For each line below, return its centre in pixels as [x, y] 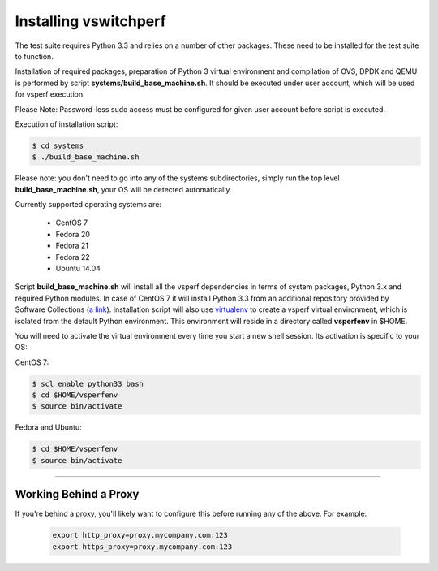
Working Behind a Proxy [77, 494]
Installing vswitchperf [90, 21]
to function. [34, 56]
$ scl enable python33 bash [88, 383]
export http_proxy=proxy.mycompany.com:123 [140, 535]
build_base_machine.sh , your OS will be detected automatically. [123, 189]
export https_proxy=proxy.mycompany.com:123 [142, 547]
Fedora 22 [73, 257]
